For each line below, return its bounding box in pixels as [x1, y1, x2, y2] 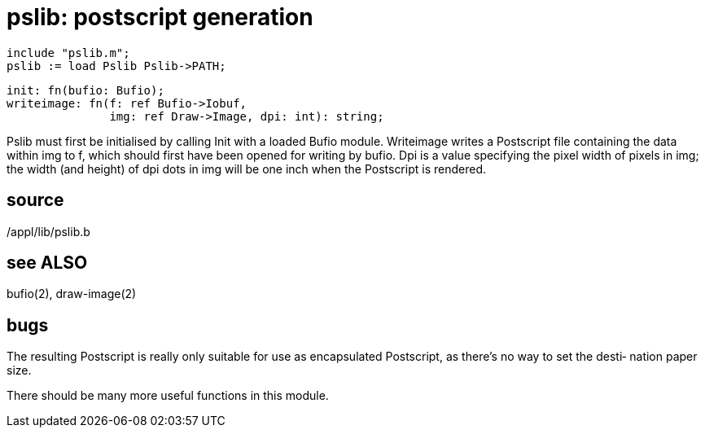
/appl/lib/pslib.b [7, 224, 90, 239]
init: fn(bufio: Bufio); [7, 83, 164, 97]
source [7, 190, 64, 211]
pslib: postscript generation [7, 3, 313, 31]
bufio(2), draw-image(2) [7, 287, 137, 301]
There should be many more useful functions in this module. [7, 388, 329, 403]
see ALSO [7, 252, 88, 274]
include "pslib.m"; [7, 46, 130, 59]
